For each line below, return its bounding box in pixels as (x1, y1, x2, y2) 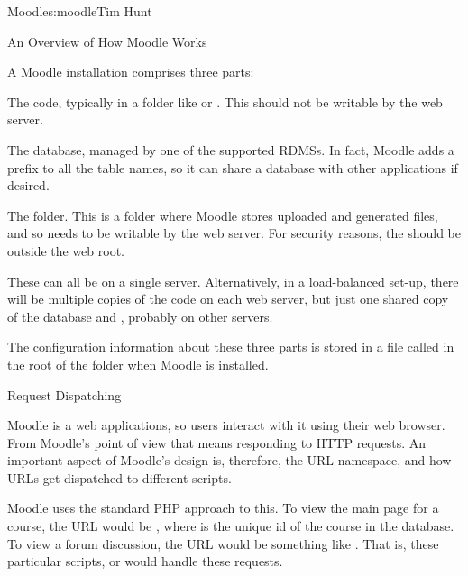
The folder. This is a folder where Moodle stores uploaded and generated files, (7, 206, 438, 224)
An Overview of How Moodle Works (7, 32, 207, 50)
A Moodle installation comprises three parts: (7, 62, 254, 81)
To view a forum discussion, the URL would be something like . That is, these (7, 534, 439, 553)
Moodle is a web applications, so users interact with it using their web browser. (7, 416, 445, 434)
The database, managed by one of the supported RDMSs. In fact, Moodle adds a (7, 140, 454, 159)
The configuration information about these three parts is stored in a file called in (7, 337, 454, 356)
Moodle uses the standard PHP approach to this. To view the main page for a (7, 498, 439, 517)
